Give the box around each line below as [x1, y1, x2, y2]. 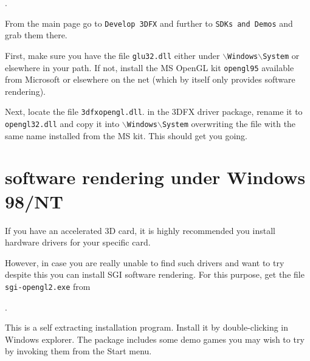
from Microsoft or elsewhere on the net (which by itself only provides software [5, 73, 295, 86]
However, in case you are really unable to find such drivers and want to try [5, 256, 284, 269]
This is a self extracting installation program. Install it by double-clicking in [5, 321, 289, 334]
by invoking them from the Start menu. [5, 345, 152, 357]
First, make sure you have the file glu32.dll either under [5, 49, 220, 61]
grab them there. [5, 29, 67, 41]
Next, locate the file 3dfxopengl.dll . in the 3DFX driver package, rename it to [5, 105, 303, 118]
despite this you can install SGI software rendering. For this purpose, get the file [5, 268, 305, 281]
